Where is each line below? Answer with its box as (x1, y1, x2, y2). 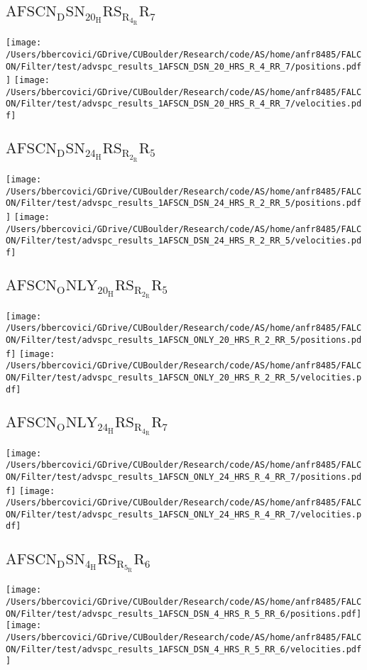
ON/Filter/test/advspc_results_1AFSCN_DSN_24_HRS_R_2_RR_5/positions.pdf (6, 198, 362, 209)
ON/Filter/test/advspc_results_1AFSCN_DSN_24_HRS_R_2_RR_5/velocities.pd (6, 236, 362, 246)
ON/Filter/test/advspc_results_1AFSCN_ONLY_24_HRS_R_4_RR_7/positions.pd (6, 471, 362, 482)
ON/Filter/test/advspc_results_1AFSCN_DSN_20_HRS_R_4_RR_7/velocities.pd (6, 99, 362, 109)
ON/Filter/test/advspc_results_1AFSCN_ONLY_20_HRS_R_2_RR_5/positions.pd (6, 335, 362, 346)
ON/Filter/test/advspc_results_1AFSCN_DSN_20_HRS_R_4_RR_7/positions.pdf (6, 61, 362, 72)
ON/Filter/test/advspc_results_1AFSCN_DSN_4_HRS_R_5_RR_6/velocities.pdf (6, 644, 362, 654)
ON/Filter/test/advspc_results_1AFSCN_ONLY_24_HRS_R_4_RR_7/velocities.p (6, 509, 362, 520)
